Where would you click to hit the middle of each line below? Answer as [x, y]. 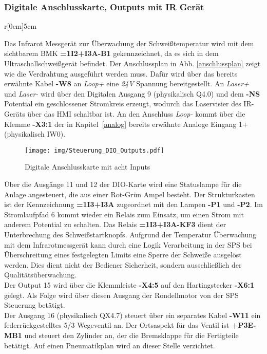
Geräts [15, 113]
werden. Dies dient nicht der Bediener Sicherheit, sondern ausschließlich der [123, 264]
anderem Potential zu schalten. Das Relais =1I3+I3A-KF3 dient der [115, 224]
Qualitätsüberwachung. [40, 275]
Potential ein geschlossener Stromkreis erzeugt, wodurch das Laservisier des [123, 104]
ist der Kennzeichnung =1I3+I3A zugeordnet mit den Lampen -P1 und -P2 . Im [133, 204]
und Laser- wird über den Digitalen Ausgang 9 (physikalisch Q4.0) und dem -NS [132, 93]
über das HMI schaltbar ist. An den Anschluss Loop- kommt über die [136, 113]
